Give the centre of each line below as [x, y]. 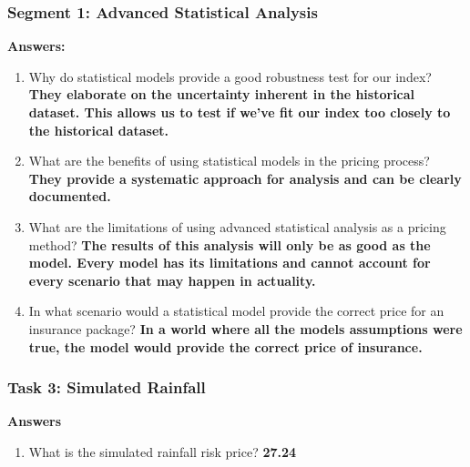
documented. [70, 196]
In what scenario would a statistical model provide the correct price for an [236, 311]
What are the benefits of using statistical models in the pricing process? [229, 161]
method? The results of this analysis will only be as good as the [230, 244]
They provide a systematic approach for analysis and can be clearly [245, 178]
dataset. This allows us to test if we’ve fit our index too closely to [240, 112]
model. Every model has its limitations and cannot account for [230, 263]
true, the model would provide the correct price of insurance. [225, 346]
